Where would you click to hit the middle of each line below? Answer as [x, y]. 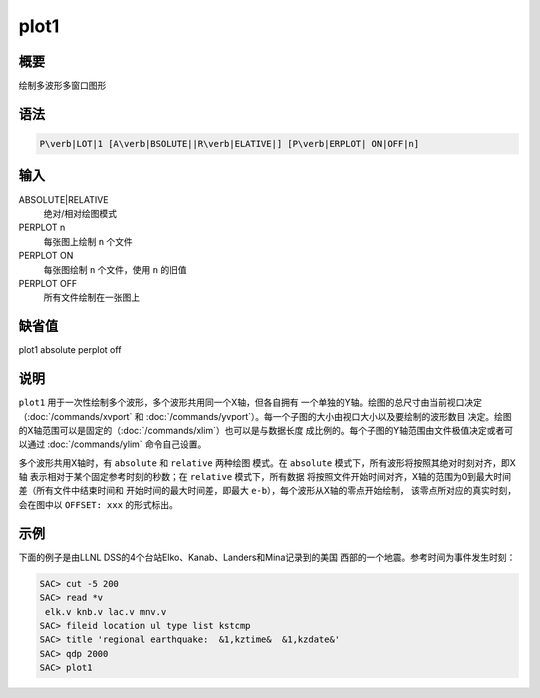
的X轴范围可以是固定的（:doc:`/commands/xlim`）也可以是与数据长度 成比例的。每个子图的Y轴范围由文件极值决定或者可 [266, 430]
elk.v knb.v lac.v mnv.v [106, 611]
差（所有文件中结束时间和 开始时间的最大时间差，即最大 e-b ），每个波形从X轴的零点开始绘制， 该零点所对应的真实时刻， [267, 491]
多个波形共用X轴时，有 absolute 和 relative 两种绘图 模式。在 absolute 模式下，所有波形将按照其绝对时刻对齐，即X [267, 462]
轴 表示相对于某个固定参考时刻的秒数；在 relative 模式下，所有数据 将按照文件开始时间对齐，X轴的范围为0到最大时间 [265, 477]
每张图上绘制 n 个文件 [88, 241]
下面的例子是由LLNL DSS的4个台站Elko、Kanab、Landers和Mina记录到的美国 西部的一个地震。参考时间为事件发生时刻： [267, 557]
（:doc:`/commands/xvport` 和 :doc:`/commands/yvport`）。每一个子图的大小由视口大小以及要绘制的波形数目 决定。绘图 [265, 416]
